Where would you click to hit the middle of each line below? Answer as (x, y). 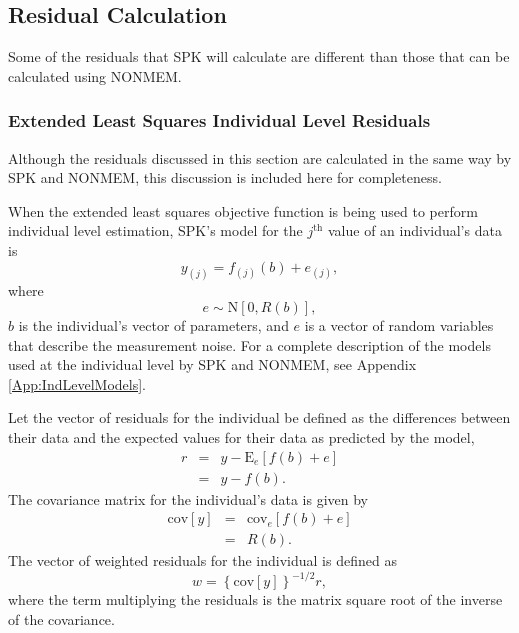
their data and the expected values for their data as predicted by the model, (241, 437)
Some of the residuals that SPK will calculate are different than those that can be (259, 56)
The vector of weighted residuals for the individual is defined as (202, 560)
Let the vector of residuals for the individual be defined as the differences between (259, 417)
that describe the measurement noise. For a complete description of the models (249, 344)
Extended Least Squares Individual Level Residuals (219, 120)
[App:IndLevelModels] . (77, 383)
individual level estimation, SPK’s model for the (155, 230)
